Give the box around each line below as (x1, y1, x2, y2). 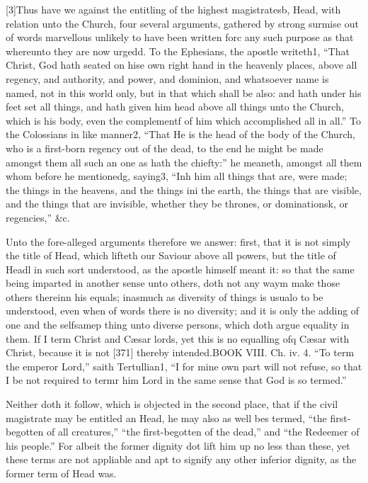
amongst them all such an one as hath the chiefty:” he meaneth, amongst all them (6, 154, 362, 169)
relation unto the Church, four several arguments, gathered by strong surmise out (6, 16, 359, 30)
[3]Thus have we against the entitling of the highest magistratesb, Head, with (6, 2, 341, 16)
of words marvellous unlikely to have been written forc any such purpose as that (6, 30, 354, 45)
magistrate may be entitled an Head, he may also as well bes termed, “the (6, 410, 327, 425)
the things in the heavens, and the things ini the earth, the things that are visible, (6, 182, 362, 197)
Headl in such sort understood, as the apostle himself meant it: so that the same (6, 261, 355, 276)
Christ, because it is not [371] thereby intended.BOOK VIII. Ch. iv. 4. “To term (6, 345, 355, 360)
